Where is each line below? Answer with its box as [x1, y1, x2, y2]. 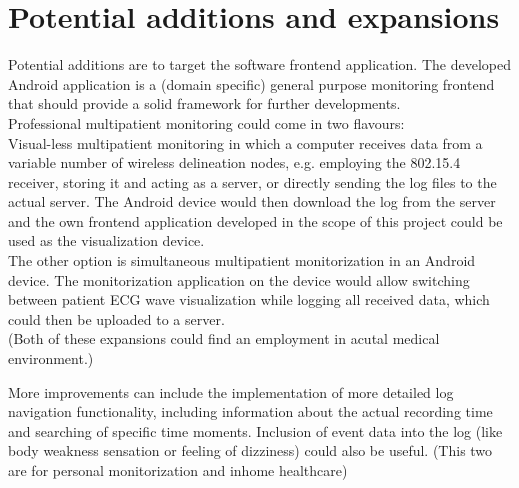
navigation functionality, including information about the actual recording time [8, 401, 493, 422]
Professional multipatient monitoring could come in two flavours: [8, 112, 405, 133]
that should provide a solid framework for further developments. [8, 93, 401, 114]
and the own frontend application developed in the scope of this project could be [8, 210, 503, 231]
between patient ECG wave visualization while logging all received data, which [8, 289, 490, 310]
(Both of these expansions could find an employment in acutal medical [8, 328, 440, 349]
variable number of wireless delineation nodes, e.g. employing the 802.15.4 [8, 152, 461, 173]
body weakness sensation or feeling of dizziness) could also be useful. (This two [8, 440, 493, 461]
